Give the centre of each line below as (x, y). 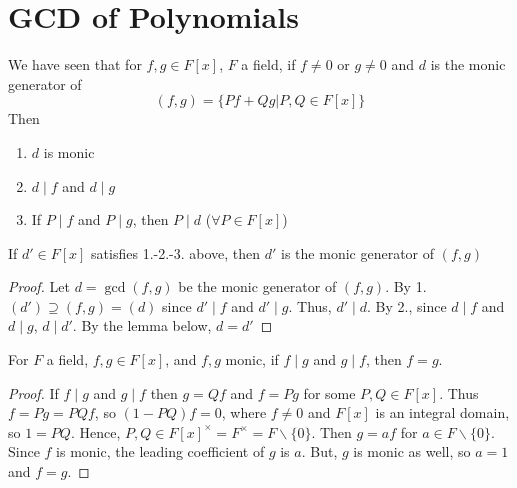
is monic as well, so (412, 451)
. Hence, (95, 431)
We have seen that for (75, 64)
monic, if (252, 359)
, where (244, 412)
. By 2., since (407, 305)
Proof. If (33, 392)
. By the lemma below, (142, 325)
